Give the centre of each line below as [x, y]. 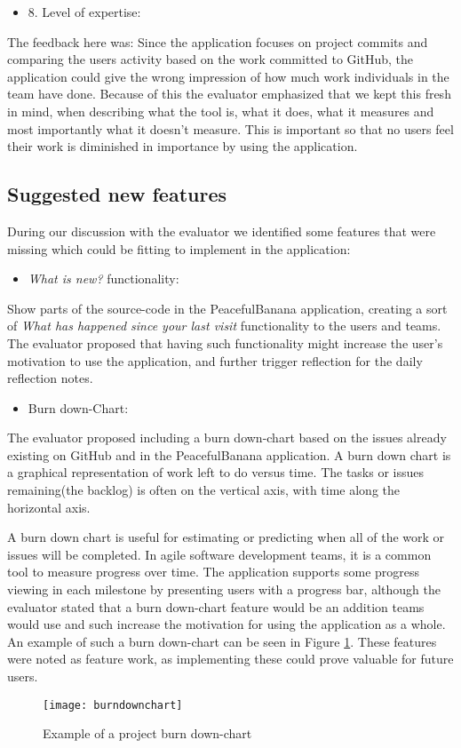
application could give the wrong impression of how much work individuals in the [228, 76]
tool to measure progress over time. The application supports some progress [214, 572]
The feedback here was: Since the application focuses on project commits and [218, 41]
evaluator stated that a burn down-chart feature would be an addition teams [216, 606]
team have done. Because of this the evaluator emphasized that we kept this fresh [229, 94]
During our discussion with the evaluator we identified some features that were [222, 231]
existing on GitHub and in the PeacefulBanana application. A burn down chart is [229, 454]
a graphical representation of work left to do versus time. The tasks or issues [216, 472]
